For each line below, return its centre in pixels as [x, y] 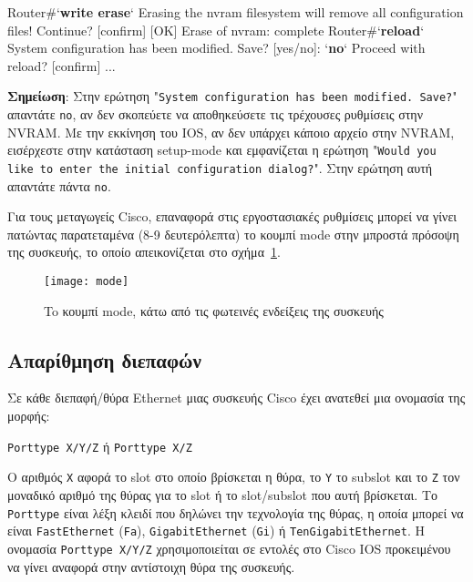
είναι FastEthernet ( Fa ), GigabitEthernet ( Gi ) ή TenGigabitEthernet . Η [216, 531]
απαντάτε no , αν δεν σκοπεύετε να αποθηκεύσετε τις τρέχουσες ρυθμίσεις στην [215, 114]
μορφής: [29, 416]
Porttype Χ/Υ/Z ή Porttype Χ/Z [100, 446]
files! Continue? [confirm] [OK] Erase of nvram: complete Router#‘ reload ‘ [216, 30]
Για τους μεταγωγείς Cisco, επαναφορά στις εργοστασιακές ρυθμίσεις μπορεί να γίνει [232, 216]
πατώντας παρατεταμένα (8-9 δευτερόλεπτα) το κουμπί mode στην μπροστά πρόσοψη [233, 234]
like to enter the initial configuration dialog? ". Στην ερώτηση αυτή [220, 167]
